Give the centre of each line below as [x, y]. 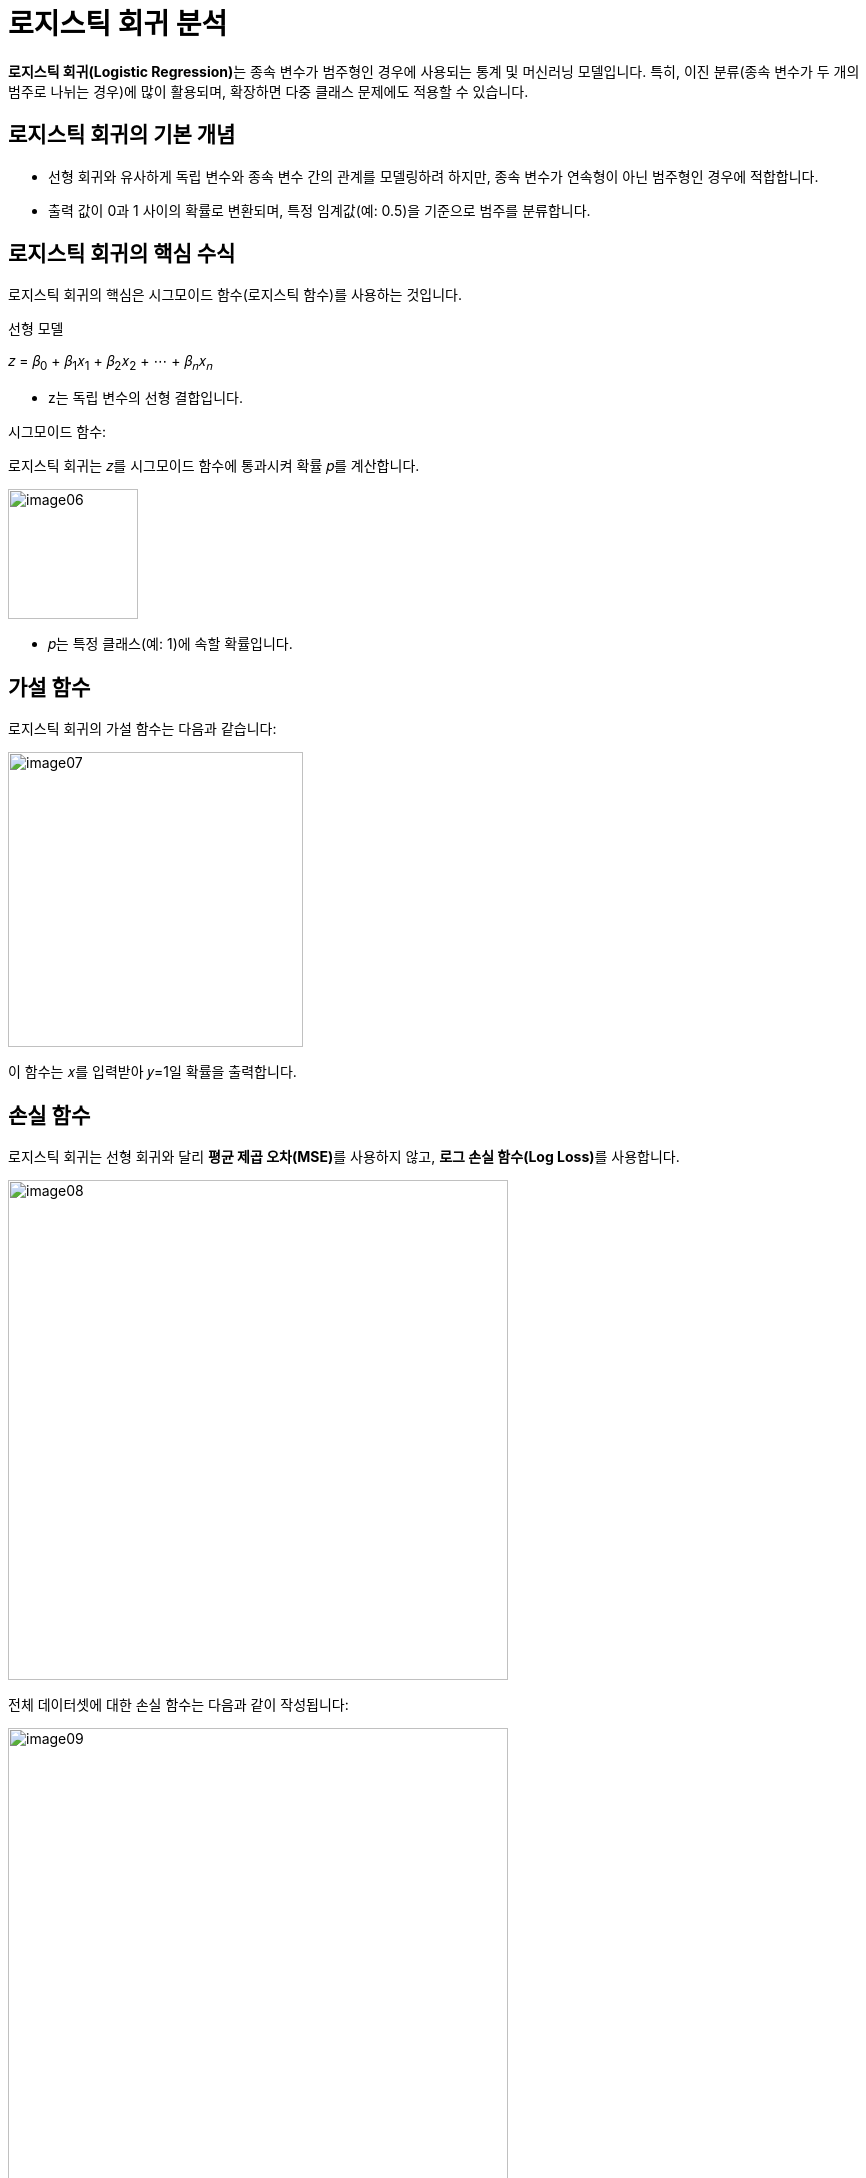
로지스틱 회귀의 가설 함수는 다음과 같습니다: [142, 729]
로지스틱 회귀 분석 [118, 24]
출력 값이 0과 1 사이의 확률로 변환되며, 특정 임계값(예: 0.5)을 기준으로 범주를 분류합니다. [319, 210]
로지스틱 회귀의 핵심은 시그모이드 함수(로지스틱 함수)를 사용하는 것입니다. [235, 295]
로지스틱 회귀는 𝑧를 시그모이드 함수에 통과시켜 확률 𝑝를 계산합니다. [214, 466]
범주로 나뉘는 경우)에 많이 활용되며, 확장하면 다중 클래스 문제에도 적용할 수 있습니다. [268, 91]
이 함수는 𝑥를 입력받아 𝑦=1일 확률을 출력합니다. [152, 1072]
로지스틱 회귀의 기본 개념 [122, 135]
